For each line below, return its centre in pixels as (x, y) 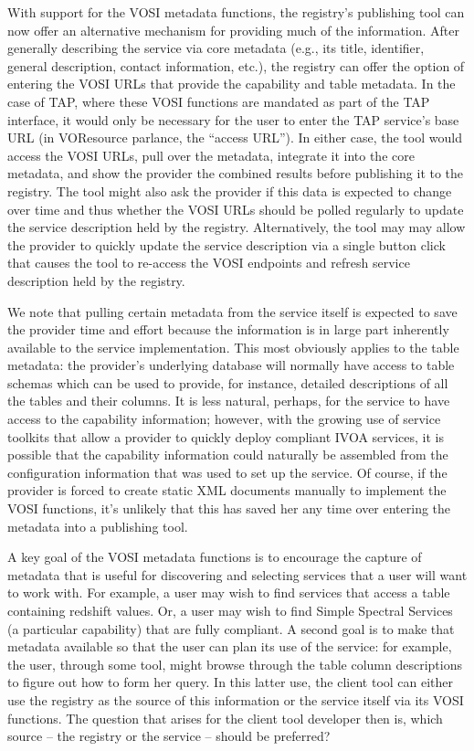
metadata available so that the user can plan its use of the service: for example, (230, 646)
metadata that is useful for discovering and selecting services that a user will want (237, 574)
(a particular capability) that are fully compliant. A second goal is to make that (231, 628)
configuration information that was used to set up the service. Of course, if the (227, 472)
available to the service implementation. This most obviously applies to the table (233, 347)
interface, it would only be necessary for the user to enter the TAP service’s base (233, 119)
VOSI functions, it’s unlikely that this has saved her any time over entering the (229, 508)
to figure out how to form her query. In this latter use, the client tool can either (231, 682)
